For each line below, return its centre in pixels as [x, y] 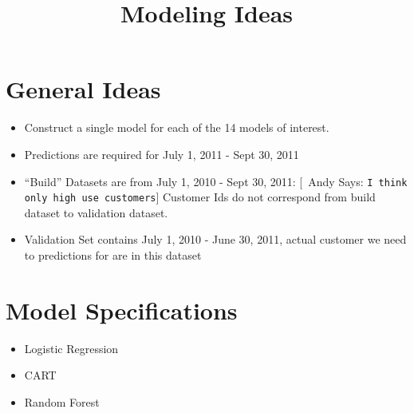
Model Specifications [122, 310]
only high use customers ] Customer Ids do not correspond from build [200, 197]
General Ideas [83, 89]
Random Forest [62, 401]
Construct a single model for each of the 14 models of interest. [177, 127]
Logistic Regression [71, 348]
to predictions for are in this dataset [113, 255]
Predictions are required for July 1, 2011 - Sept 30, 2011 [162, 154]
